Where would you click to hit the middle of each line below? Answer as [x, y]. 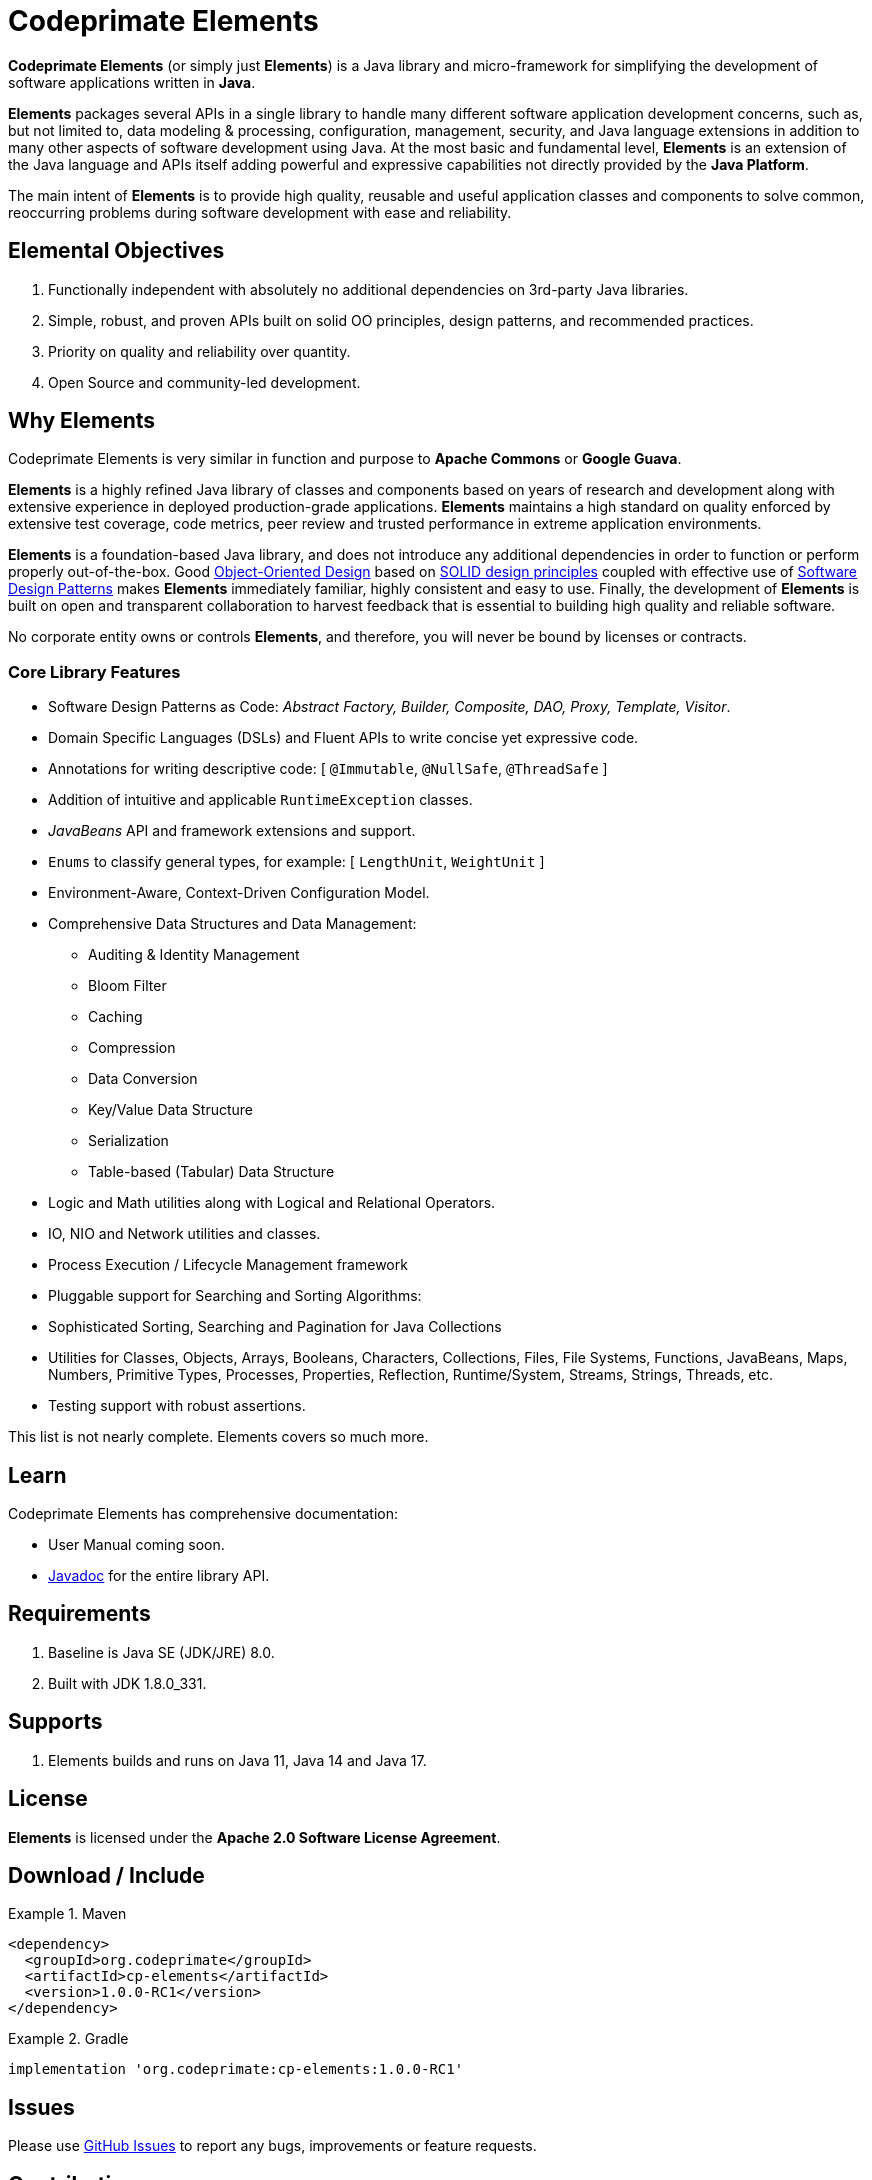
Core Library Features [94, 671]
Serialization [128, 1141]
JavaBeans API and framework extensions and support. [232, 831]
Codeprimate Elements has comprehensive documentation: [203, 1514]
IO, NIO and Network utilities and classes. [184, 1234]
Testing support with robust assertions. [177, 1406]
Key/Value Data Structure [171, 1110]
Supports [55, 1722]
